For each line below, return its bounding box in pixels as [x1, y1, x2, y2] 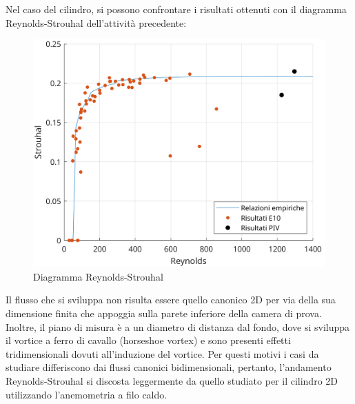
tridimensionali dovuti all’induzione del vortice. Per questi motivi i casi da [6, 346, 319, 361]
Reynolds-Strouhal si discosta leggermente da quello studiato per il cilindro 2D [6, 373, 338, 387]
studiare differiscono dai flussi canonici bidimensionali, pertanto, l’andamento [6, 360, 332, 374]
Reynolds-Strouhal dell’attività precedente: [6, 15, 187, 30]
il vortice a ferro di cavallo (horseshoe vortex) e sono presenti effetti [6, 333, 291, 347]
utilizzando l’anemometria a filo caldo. [6, 387, 168, 401]
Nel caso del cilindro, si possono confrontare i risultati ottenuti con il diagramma [6, 2, 347, 16]
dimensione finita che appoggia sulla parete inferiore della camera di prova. [6, 305, 322, 320]
